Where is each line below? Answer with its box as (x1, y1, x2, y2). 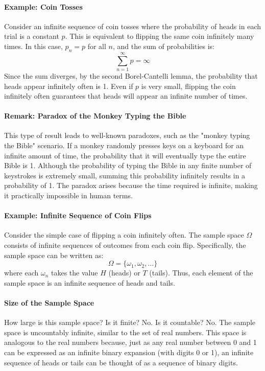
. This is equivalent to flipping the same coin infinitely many (65, 31, 254, 41)
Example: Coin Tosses (4, 1, 83, 12)
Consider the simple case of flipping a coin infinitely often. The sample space (4, 229, 244, 240)
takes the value (51, 267, 98, 278)
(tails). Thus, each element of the (149, 267, 253, 278)
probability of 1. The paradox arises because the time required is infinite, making (4, 180, 258, 191)
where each (4, 267, 39, 278)
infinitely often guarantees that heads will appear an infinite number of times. (4, 90, 248, 101)
